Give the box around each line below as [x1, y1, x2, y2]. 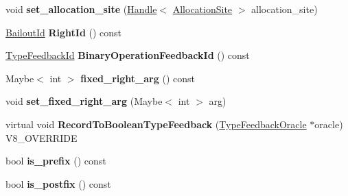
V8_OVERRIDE [5, 130, 78, 145]
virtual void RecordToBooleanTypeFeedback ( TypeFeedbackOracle [5, 117, 307, 131]
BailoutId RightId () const [5, 25, 122, 39]
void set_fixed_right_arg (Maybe [5, 94, 163, 108]
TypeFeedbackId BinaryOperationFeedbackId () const [5, 48, 250, 62]
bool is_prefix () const [5, 154, 106, 168]
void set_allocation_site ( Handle [5, 2, 157, 16]
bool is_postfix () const [5, 176, 111, 191]
